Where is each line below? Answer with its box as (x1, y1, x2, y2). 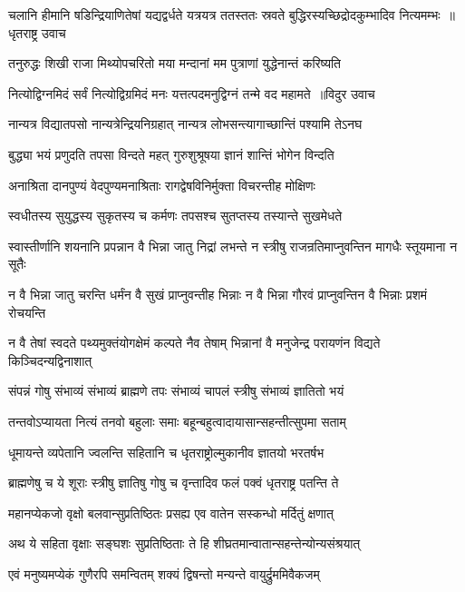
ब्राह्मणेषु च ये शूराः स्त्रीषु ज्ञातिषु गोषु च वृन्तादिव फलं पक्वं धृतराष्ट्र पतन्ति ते (8, 473, 339, 492)
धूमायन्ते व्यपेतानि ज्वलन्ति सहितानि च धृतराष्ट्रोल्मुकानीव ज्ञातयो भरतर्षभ (8, 442, 325, 461)
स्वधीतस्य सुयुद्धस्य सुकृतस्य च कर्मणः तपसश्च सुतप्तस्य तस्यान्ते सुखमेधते (8, 206, 343, 225)
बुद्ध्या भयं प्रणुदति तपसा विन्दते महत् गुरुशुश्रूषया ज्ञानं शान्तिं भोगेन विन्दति (8, 144, 334, 163)
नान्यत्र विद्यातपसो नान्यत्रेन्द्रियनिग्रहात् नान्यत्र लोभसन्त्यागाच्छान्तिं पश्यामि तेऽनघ (8, 114, 363, 133)
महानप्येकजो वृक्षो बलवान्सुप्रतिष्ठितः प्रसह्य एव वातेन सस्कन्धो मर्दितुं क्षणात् (8, 503, 334, 522)
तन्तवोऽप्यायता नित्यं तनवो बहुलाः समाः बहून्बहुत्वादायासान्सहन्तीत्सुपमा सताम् (8, 411, 346, 430)
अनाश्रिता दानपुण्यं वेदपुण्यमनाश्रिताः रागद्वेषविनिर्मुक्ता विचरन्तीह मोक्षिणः (8, 175, 315, 194)
